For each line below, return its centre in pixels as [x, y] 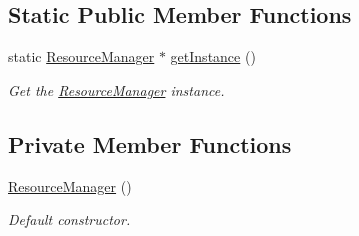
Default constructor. [69, 219]
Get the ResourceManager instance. [116, 89]
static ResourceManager [81, 56]
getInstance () [213, 56]
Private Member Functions [150, 143]
